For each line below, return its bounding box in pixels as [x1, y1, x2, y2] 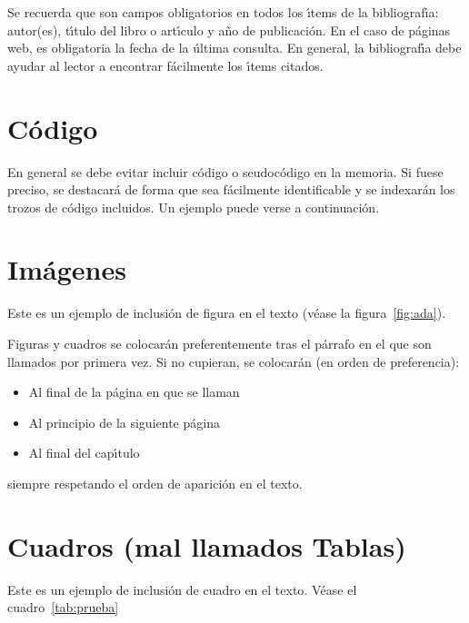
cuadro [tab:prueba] [7, 598, 119, 617]
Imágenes [7, 251, 126, 288]
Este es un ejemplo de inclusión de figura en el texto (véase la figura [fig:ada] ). [7, 303, 446, 322]
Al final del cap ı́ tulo [28, 443, 140, 462]
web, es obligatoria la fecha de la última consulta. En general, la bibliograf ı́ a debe [7, 38, 462, 57]
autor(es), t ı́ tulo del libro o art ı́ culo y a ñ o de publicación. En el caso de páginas [7, 20, 451, 39]
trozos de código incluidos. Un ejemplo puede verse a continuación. [7, 197, 380, 216]
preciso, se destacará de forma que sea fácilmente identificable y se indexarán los [7, 180, 455, 199]
